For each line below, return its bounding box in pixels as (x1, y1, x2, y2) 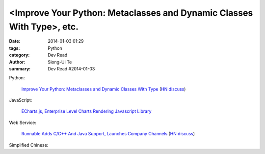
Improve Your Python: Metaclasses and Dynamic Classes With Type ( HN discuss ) (21, 86, 186, 92)
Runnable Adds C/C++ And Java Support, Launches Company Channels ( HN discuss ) (21, 131, 195, 137)
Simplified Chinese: (9, 142, 49, 148)
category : (9, 52, 30, 58)
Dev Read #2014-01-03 (48, 65, 95, 71)
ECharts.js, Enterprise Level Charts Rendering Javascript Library (21, 108, 152, 114)
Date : (9, 38, 21, 44)
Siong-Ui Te (48, 59, 72, 65)
